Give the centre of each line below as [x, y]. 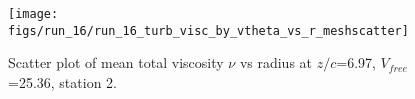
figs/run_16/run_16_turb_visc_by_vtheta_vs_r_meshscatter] [208, 30]
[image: [33, 14]
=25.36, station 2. [62, 81]
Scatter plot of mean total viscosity [116, 62]
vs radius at [276, 62]
